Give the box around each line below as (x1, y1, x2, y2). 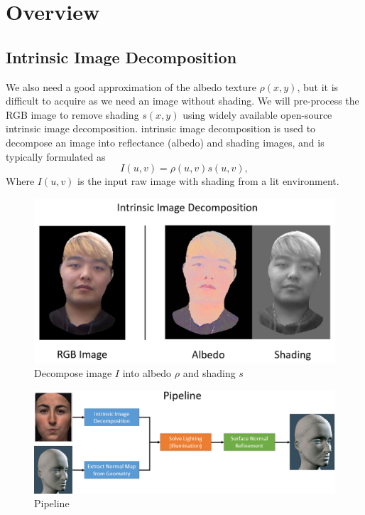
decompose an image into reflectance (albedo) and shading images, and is (6, 134, 325, 149)
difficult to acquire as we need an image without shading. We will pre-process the (6, 93, 359, 108)
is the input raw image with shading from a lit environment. (77, 174, 339, 189)
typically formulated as (6, 149, 106, 164)
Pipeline (34, 496, 70, 511)
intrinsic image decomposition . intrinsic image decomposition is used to (6, 121, 316, 136)
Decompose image (34, 366, 112, 381)
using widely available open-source (182, 107, 332, 122)
